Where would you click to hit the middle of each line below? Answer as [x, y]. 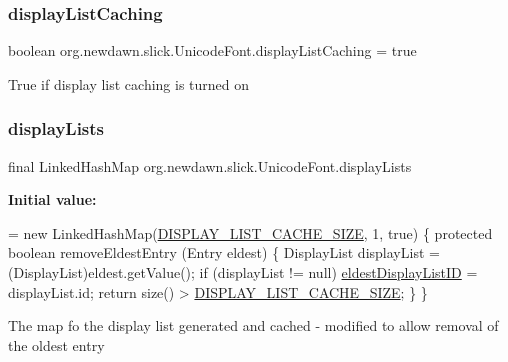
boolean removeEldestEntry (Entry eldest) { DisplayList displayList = [224, 252]
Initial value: [52, 199]
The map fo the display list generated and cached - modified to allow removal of [253, 325]
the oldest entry [56, 344]
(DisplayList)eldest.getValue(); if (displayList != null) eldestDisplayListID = [243, 272]
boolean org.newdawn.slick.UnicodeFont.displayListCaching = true [212, 50]
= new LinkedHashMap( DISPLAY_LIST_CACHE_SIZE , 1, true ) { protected [250, 232]
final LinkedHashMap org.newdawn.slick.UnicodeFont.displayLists [210, 165]
